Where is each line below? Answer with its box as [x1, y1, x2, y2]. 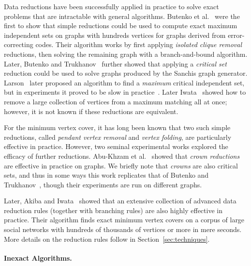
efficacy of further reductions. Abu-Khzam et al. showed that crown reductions [4, 150, 240, 161]
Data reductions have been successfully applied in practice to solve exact [4, 1, 219, 11]
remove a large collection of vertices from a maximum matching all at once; [4, 96, 227, 106]
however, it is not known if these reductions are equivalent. [4, 106, 178, 116]
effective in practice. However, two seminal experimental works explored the [4, 141, 228, 151]
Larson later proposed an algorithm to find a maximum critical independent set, [4, 77, 245, 87]
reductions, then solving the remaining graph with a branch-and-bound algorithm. [4, 49, 248, 59]
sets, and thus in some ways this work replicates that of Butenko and [4, 170, 209, 180]
